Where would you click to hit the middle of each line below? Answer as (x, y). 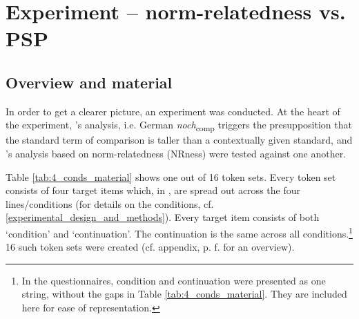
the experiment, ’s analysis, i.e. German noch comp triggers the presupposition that (179, 126)
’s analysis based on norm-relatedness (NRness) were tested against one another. (176, 154)
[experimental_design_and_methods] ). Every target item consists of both (163, 217)
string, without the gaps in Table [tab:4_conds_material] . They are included (184, 294)
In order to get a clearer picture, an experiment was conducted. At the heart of (173, 111)
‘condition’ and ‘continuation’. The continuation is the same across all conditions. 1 (179, 232)
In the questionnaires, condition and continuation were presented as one (174, 280)
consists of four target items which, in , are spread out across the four (153, 190)
